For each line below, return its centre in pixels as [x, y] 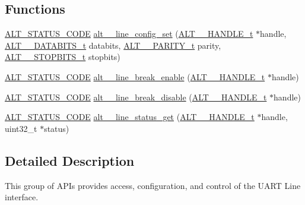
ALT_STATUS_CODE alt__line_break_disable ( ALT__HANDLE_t [136, 97]
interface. [22, 197]
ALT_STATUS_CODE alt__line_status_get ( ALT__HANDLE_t [130, 117]
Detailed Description [70, 160]
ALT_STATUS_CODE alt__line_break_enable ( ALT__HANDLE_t [135, 76]
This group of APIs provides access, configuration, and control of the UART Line [153, 185]
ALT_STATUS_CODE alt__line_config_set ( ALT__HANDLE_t [129, 34]
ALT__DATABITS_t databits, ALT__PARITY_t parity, [113, 45]
